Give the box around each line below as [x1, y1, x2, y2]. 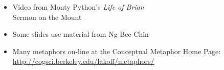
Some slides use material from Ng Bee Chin [12, 29, 149, 39]
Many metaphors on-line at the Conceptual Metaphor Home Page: [12, 45, 221, 56]
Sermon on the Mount [12, 11, 82, 22]
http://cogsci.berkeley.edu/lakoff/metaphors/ [12, 56, 154, 66]
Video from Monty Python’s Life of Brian [12, 2, 144, 12]
